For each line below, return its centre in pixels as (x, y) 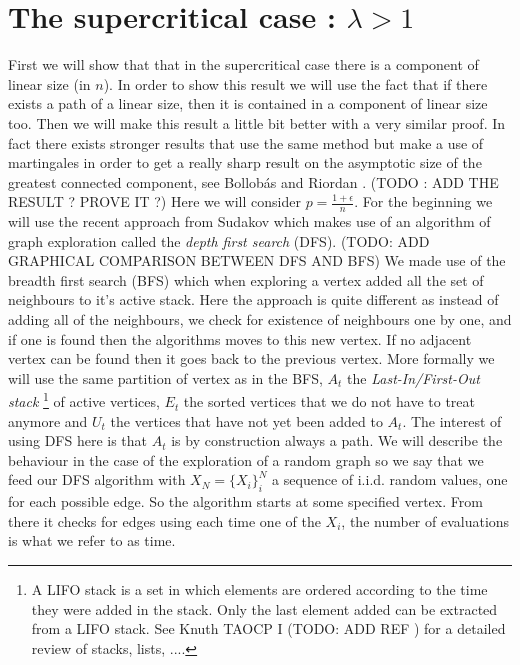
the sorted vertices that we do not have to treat (329, 401)
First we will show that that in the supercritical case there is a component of (243, 64)
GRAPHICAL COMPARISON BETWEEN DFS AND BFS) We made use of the (257, 260)
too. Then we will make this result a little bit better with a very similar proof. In (257, 122)
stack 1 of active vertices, (84, 400)
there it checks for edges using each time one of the (164, 520)
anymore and (48, 420)
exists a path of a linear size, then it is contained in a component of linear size (248, 103)
